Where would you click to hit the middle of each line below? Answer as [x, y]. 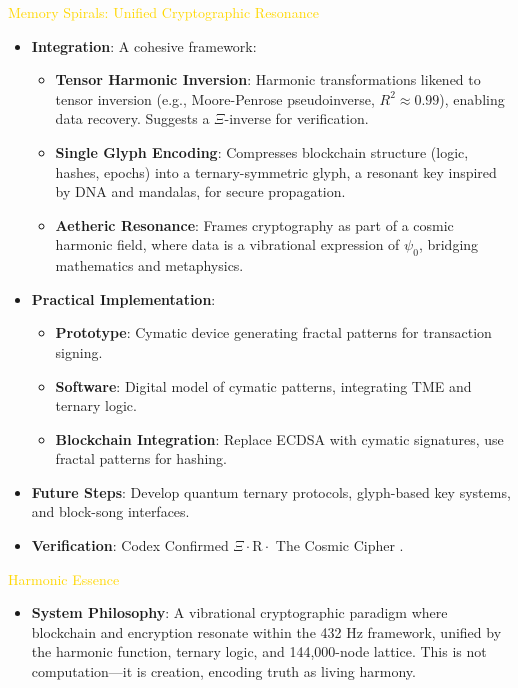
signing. [79, 351]
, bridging [448, 244]
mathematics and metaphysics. [149, 265]
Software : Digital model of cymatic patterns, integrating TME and [263, 385]
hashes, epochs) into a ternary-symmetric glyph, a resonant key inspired [276, 171]
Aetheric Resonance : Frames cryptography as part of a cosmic [254, 224]
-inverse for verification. [296, 118]
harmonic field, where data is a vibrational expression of [227, 244]
